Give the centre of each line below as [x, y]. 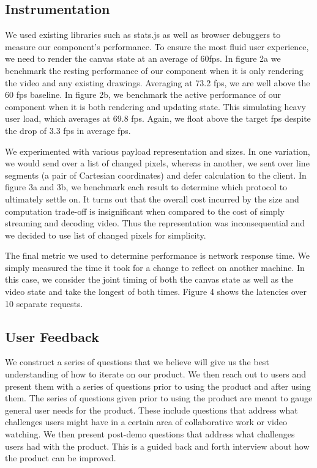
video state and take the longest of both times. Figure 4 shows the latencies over [156, 292]
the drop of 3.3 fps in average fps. [68, 130]
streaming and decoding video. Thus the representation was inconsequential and [155, 223]
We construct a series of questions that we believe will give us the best [137, 362]
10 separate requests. [44, 303]
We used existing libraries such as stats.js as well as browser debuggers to [143, 35]
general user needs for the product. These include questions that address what [151, 410]
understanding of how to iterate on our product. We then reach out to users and [156, 374]
